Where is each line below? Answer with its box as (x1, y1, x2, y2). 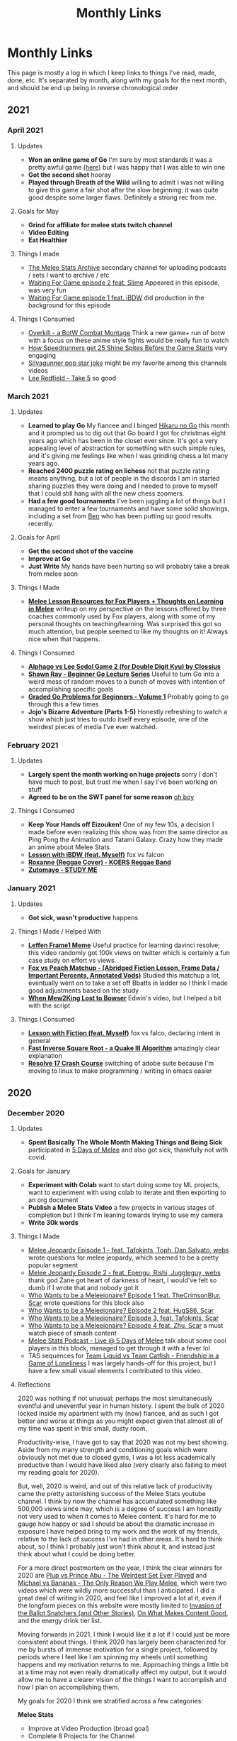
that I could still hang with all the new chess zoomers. (28, 489, 185, 498)
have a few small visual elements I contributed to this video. (28, 1367, 203, 1375)
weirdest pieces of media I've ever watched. (28, 722, 158, 731)
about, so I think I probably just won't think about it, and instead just (17, 1542, 216, 1551)
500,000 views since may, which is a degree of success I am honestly (17, 1505, 222, 1513)
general (28, 1036, 51, 1044)
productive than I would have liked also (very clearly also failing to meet (17, 1461, 227, 1469)
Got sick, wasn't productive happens (28, 913, 139, 922)
